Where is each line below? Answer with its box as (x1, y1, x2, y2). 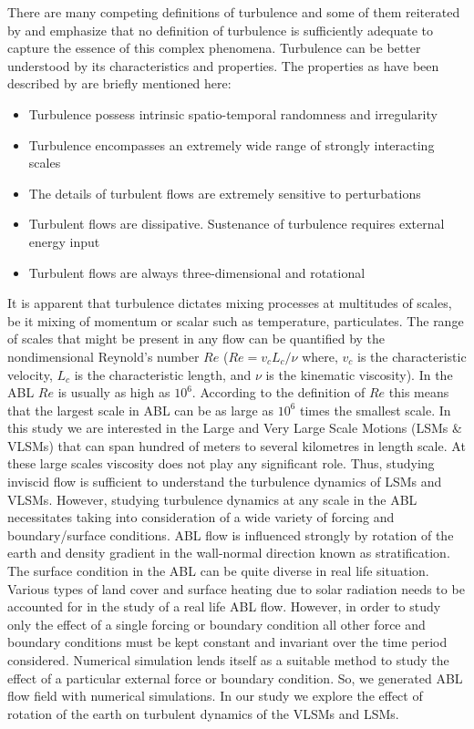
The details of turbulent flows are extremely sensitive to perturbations (28, 183, 421, 202)
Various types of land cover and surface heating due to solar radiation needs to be (7, 579, 465, 598)
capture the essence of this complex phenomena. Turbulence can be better (7, 38, 421, 57)
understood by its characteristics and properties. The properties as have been (7, 56, 439, 75)
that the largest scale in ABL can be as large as (7, 400, 273, 419)
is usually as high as (57, 383, 170, 402)
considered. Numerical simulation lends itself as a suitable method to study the (7, 651, 449, 669)
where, (302, 346, 338, 365)
